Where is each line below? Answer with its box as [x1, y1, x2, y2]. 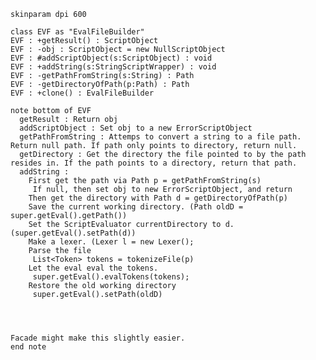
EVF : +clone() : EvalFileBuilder [10, 88, 155, 98]
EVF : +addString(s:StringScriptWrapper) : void [10, 62, 217, 72]
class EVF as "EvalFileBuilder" [10, 27, 145, 37]
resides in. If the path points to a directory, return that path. [10, 158, 298, 168]
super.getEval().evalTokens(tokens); [32, 272, 190, 282]
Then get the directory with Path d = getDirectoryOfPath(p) [28, 193, 288, 203]
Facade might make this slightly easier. [10, 333, 186, 343]
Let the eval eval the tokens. [28, 263, 159, 273]
